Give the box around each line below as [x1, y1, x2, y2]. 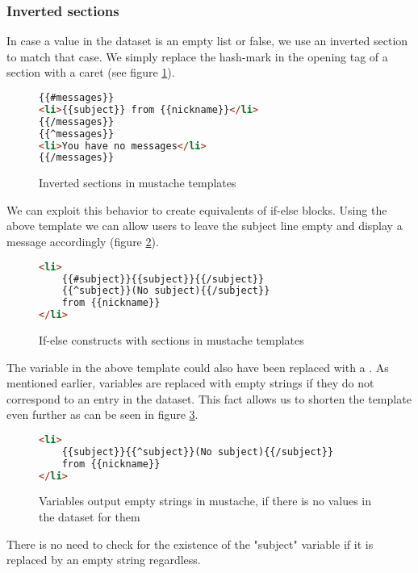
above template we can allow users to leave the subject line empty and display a [6, 217, 403, 234]
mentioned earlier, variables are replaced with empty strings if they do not [6, 374, 374, 391]
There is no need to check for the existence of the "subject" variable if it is [6, 535, 374, 552]
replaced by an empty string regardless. [6, 551, 201, 568]
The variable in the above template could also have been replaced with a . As [6, 358, 389, 375]
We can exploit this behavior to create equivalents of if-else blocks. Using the [6, 201, 387, 218]
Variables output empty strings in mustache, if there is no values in [39, 492, 372, 509]
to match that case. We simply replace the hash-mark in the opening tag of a [6, 48, 388, 65]
